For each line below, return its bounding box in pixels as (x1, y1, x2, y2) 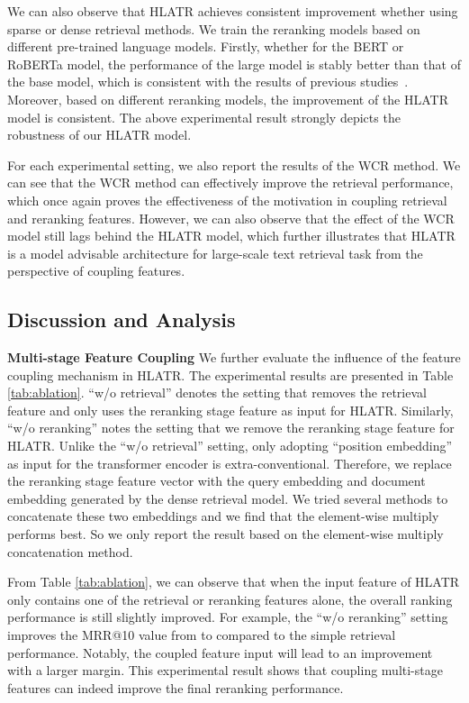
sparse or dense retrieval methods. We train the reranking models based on (7, 19, 420, 38)
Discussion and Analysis (7, 306, 236, 333)
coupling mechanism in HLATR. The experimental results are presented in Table (7, 365, 454, 384)
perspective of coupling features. (7, 261, 185, 280)
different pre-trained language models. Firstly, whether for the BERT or (7, 37, 404, 56)
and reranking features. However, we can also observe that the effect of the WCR (7, 208, 455, 227)
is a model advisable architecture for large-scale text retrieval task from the (7, 243, 423, 262)
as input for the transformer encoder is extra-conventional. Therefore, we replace (7, 453, 452, 472)
